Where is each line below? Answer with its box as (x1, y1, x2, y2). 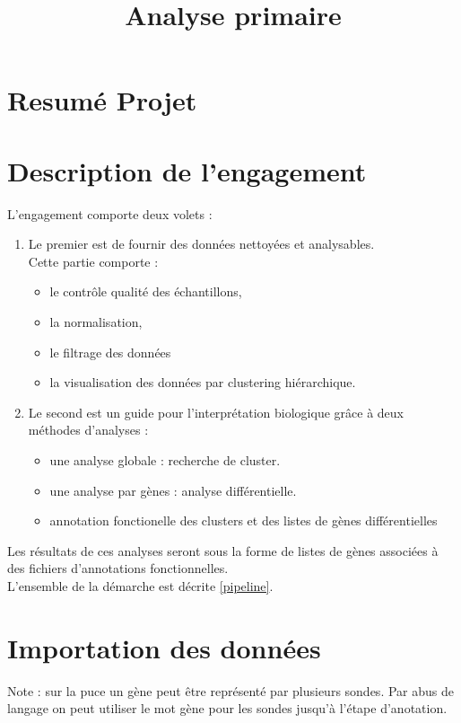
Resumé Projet (7, 82, 197, 119)
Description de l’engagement (7, 152, 367, 189)
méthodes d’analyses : (28, 420, 149, 439)
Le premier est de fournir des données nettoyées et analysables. (28, 234, 375, 253)
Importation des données (7, 629, 321, 666)
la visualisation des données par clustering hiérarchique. (49, 373, 356, 392)
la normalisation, (49, 313, 143, 331)
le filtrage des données (49, 342, 171, 361)
